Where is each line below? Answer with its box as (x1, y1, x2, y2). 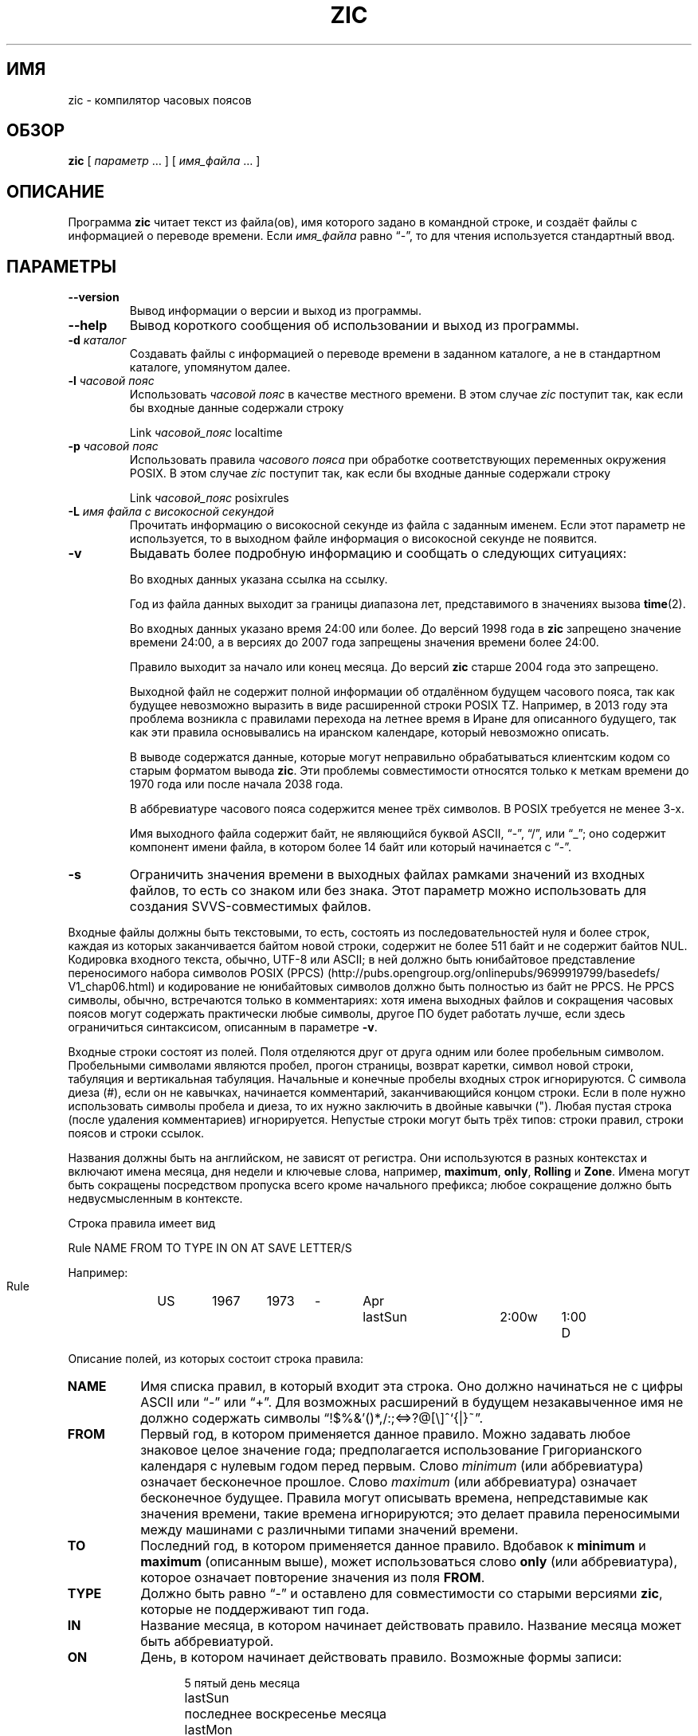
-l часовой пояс (68, 374, 155, 388)
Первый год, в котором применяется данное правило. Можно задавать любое (140, 1426, 631, 1443)
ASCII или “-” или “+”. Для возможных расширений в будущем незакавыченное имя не (140, 1394, 684, 1411)
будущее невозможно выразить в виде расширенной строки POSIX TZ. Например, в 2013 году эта (129, 698, 669, 713)
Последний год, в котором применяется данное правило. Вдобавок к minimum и (140, 1538, 646, 1554)
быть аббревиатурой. (140, 1633, 274, 1650)
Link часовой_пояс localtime (129, 426, 283, 440)
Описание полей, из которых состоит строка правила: (68, 1352, 364, 1366)
